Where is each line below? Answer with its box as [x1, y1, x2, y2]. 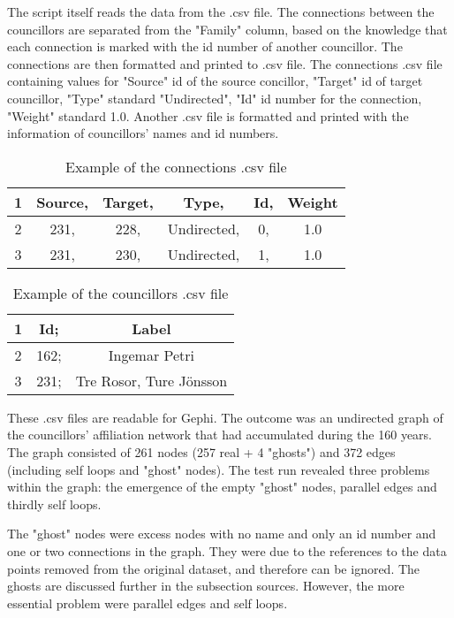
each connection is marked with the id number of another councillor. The [7, 37, 403, 56]
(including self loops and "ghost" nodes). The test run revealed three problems [7, 460, 430, 478]
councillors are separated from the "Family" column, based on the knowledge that [7, 19, 448, 38]
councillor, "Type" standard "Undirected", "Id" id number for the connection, [7, 88, 422, 107]
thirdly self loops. [7, 494, 102, 513]
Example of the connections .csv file [65, 156, 287, 177]
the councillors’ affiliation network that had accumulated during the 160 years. [7, 425, 432, 444]
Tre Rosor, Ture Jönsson [75, 370, 228, 391]
